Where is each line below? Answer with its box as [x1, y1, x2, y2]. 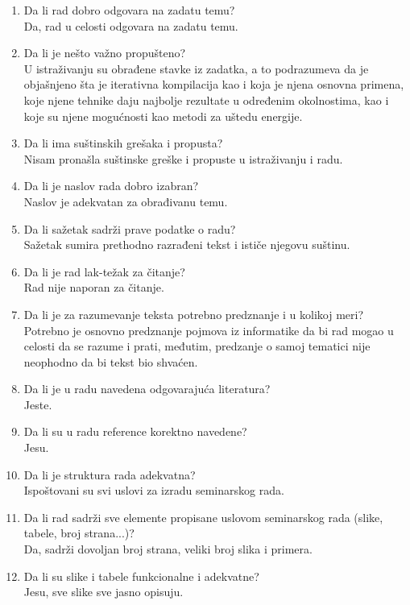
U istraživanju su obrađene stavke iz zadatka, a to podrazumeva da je [23, 60, 369, 77]
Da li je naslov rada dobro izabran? [23, 177, 199, 194]
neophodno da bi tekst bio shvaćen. [23, 353, 198, 370]
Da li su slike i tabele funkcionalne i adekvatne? [23, 567, 259, 584]
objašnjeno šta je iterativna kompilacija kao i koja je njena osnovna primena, [23, 76, 404, 93]
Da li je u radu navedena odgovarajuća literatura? [23, 380, 271, 397]
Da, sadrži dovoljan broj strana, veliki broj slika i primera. [23, 541, 313, 557]
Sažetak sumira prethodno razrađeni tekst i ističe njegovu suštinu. [23, 236, 350, 253]
